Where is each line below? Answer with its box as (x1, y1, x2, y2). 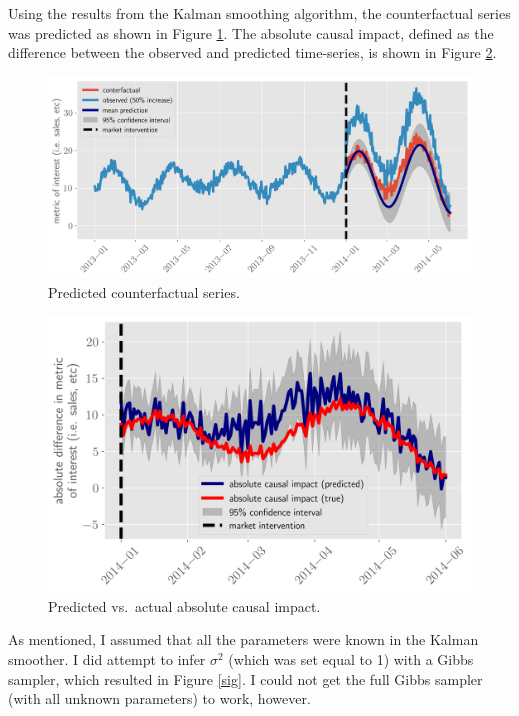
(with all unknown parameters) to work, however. (8, 688, 311, 709)
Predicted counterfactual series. (48, 281, 240, 302)
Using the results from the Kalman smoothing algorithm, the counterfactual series (8, 3, 511, 23)
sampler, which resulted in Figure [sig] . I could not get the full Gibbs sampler (8, 668, 483, 689)
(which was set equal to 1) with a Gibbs (228, 648, 474, 669)
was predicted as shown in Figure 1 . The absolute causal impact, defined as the (8, 22, 494, 43)
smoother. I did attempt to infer (8, 648, 206, 669)
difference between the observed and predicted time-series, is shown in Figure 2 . (8, 42, 497, 63)
